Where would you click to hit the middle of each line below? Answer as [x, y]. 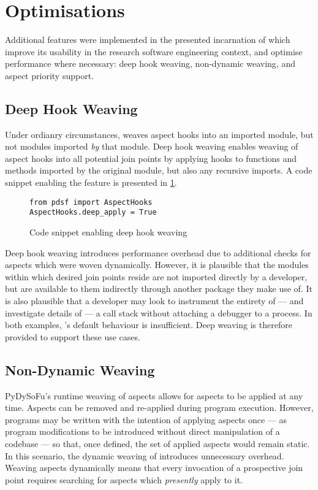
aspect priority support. [49, 75]
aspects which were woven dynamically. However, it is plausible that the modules [157, 265]
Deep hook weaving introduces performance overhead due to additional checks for [158, 252]
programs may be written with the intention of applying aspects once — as [146, 419]
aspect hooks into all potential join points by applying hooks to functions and [151, 158]
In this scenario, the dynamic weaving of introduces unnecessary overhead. [145, 455]
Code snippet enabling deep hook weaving [108, 232]
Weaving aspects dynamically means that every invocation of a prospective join [154, 468]
